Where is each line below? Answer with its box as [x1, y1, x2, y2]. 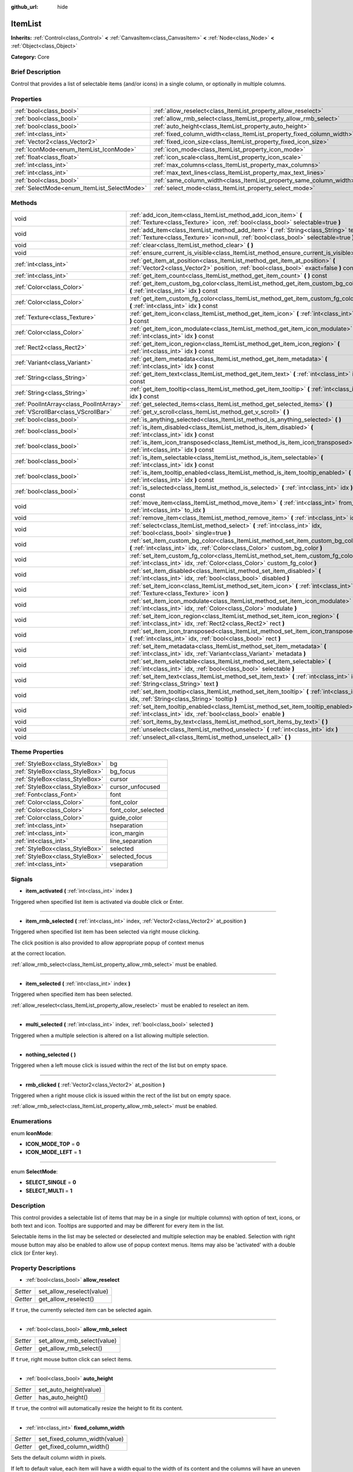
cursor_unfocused [109, 783, 161, 791]
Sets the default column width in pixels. [11, 1454, 106, 1461]
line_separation [109, 837, 152, 845]
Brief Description [11, 68, 61, 76]
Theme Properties [11, 748, 64, 756]
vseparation [109, 860, 144, 868]
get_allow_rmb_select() [38, 1344, 102, 1352]
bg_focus [109, 767, 136, 775]
